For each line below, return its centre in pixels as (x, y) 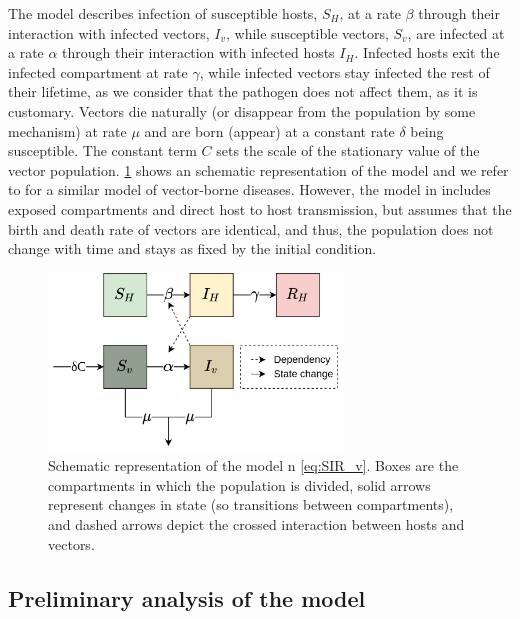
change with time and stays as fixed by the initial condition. (192, 248)
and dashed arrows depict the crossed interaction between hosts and (256, 523)
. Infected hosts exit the (427, 52)
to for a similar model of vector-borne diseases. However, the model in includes (249, 189)
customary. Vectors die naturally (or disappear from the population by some (242, 110)
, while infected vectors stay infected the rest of (344, 71)
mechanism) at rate (67, 130)
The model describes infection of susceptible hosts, (163, 13)
